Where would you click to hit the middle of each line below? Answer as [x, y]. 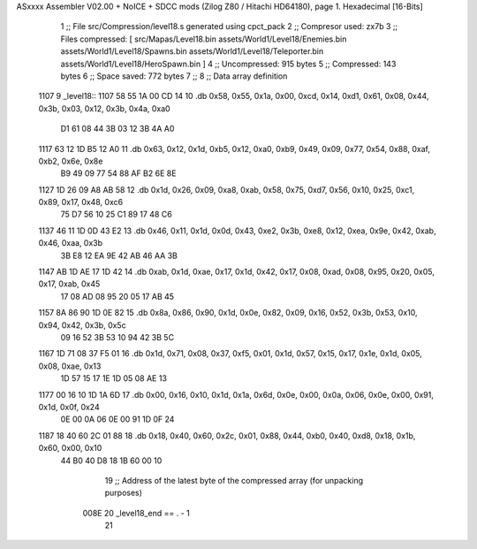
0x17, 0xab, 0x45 [69, 284]
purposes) [124, 493]
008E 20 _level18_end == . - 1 [136, 513]
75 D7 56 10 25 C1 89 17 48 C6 [116, 214]
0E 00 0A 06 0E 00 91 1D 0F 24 [117, 419]
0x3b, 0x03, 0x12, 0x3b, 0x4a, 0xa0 [105, 108]
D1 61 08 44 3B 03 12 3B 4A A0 [117, 129]
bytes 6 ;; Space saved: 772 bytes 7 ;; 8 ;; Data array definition [174, 76]
